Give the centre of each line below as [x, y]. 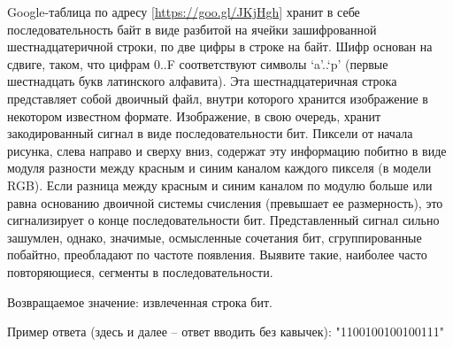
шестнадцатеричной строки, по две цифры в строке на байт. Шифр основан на [220, 46]
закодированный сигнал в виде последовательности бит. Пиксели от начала [210, 133]
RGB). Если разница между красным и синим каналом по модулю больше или [220, 185]
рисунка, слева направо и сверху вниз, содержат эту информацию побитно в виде [227, 150]
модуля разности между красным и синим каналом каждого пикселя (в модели [219, 168]
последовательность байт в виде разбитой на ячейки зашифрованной [192, 29]
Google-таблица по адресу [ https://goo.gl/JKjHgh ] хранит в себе [184, 12]
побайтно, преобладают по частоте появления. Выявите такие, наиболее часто [217, 254]
